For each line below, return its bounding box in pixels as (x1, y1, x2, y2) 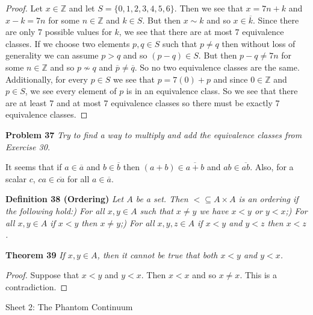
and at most (56, 96, 101, 109)
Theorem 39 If (5, 248, 65, 261)
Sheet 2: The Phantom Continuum (5, 301, 133, 313)
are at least (5, 96, 47, 109)
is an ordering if (238, 192, 299, 205)
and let (69, 2, 95, 14)
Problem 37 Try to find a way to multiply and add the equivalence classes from (5, 128, 302, 141)
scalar (5, 172, 27, 185)
